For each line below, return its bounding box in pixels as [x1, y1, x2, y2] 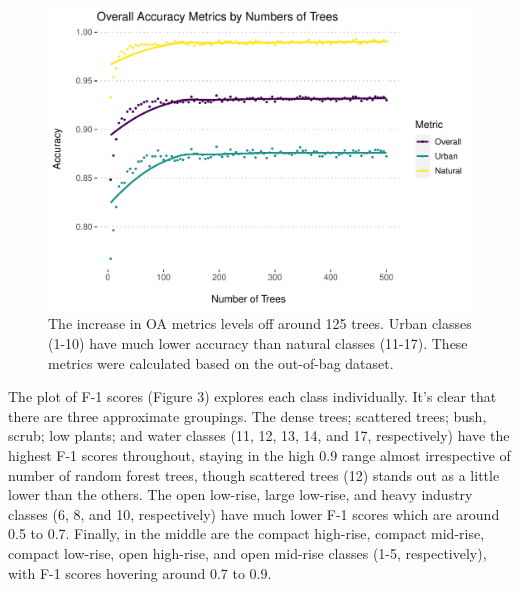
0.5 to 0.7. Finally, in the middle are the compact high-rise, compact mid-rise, [8, 523, 485, 544]
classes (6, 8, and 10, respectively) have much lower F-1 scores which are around [8, 503, 500, 524]
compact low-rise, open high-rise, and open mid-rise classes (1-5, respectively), [8, 542, 487, 563]
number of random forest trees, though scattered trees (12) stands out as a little [8, 464, 500, 485]
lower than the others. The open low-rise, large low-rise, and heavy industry [8, 484, 473, 505]
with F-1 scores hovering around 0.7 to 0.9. [8, 562, 272, 583]
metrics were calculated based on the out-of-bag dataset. [48, 352, 394, 373]
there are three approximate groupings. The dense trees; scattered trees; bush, [8, 405, 487, 426]
